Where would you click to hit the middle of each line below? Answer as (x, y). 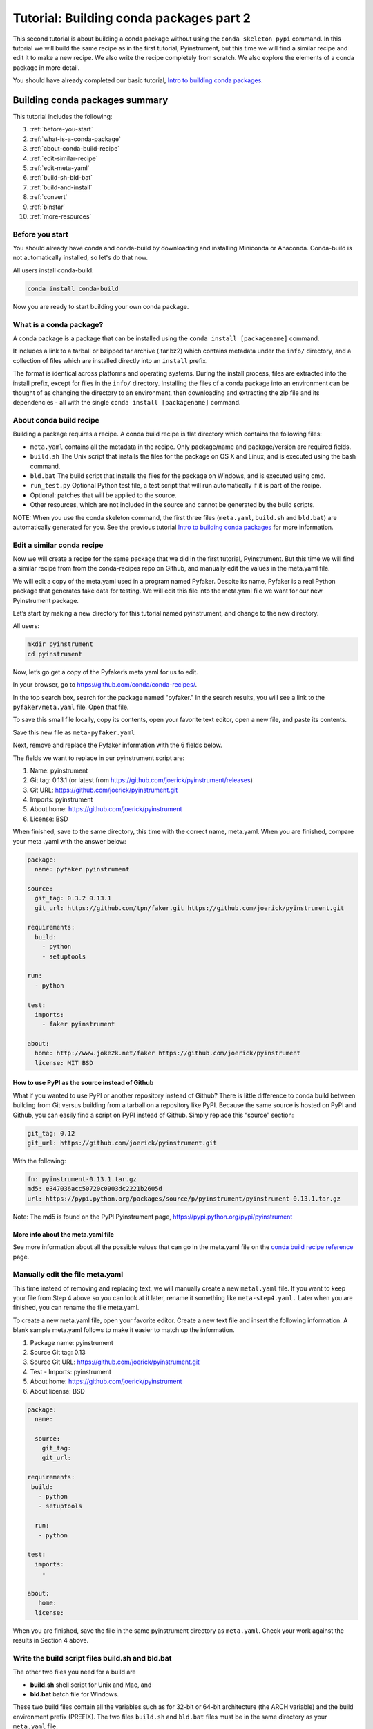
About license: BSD (58, 1391)
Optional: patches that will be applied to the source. (103, 495)
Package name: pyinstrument (72, 1342)
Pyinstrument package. (46, 600)
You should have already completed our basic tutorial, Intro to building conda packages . (138, 80)
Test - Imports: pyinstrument (71, 1371)
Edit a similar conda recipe (58, 545)
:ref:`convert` (49, 197)
